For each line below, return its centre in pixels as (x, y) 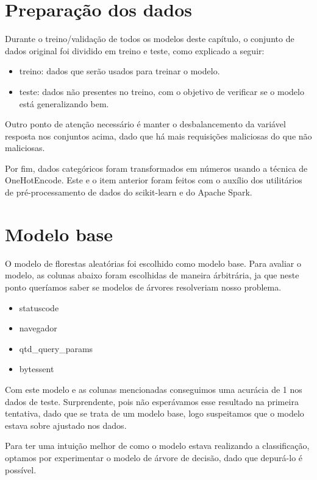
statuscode (39, 307)
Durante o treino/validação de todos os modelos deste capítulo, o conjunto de (150, 39)
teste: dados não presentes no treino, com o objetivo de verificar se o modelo (162, 91)
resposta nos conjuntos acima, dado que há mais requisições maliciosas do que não (158, 136)
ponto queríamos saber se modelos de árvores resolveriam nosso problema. (143, 287)
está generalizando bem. (64, 103)
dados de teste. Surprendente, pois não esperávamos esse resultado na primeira (152, 401)
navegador (38, 328)
